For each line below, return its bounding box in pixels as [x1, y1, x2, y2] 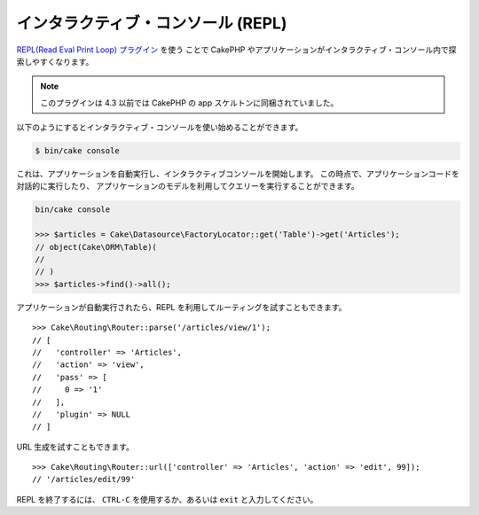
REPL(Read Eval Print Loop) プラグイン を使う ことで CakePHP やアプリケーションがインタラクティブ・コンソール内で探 [16, 44, 457, 55]
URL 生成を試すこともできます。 [16, 441, 135, 452]
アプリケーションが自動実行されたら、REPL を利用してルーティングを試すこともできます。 [16, 301, 347, 312]
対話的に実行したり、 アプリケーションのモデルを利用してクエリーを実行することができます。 [16, 181, 359, 191]
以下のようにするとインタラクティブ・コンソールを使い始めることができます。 [16, 122, 303, 133]
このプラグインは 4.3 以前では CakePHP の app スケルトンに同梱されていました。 [40, 98, 339, 108]
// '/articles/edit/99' [32, 474, 136, 485]
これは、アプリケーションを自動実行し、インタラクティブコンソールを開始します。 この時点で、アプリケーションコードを [16, 168, 460, 179]
